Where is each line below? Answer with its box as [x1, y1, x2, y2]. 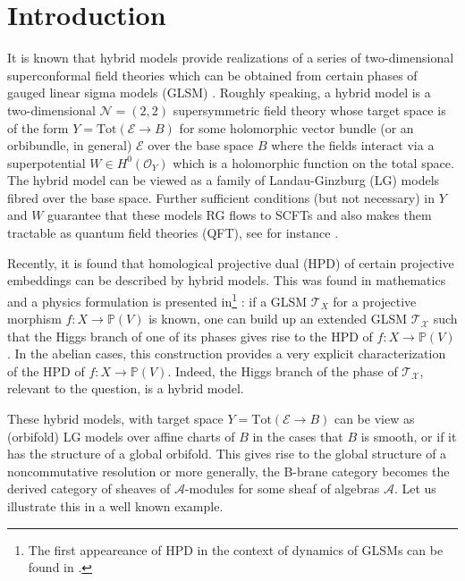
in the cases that [252, 426, 343, 445]
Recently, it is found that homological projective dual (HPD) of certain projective [7, 253, 454, 272]
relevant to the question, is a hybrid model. [7, 379, 244, 398]
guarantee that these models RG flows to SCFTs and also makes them [47, 206, 432, 224]
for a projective [333, 291, 417, 310]
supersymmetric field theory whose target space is [173, 100, 446, 119]
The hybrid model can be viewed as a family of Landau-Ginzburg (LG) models [7, 171, 440, 189]
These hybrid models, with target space [7, 409, 224, 428]
